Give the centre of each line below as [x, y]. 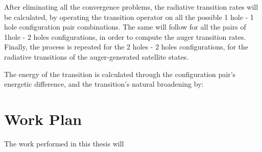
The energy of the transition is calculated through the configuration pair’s [120, 74]
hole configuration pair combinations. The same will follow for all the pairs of [125, 27]
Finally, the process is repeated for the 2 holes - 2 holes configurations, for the [126, 47]
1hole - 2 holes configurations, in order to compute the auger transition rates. [125, 36]
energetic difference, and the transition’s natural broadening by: [104, 84]
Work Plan [43, 119]
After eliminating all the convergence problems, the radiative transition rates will [131, 7]
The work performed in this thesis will [64, 143]
